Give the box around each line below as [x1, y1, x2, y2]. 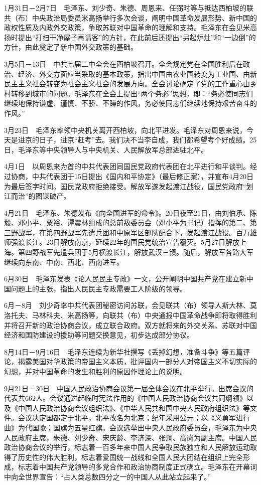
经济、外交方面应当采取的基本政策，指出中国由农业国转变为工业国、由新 [18, 68, 257, 79]
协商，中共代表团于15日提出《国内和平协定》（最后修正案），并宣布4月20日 [11, 171, 253, 181]
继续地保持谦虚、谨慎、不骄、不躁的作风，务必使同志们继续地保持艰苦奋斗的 [4, 98, 257, 108]
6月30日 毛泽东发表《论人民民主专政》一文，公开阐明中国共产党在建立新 [4, 273, 246, 284]
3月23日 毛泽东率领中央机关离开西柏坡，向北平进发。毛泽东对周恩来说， [4, 124, 246, 135]
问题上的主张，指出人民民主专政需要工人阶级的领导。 [11, 283, 187, 293]
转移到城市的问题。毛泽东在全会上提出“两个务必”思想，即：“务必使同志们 [11, 88, 253, 98]
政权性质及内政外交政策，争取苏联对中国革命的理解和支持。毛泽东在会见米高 [4, 22, 257, 33]
